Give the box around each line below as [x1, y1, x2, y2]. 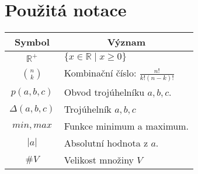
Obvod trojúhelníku [64, 85, 145, 99]
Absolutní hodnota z [64, 136, 148, 150]
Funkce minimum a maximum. [64, 119, 189, 133]
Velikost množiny [64, 153, 134, 167]
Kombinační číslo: [64, 66, 137, 80]
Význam [107, 35, 146, 49]
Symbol [15, 35, 50, 49]
